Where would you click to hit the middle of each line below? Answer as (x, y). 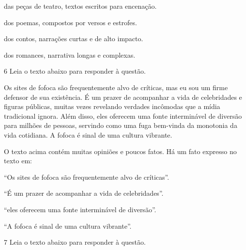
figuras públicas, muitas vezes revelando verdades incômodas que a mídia (112, 106)
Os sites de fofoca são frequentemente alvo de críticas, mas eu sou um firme (116, 87)
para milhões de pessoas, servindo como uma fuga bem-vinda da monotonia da (121, 125)
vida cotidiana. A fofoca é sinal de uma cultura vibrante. (88, 134)
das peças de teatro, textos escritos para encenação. (80, 6)
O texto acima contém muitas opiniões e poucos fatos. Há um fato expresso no (120, 151)
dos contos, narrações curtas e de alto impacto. (74, 39)
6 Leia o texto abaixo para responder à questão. (75, 71)
